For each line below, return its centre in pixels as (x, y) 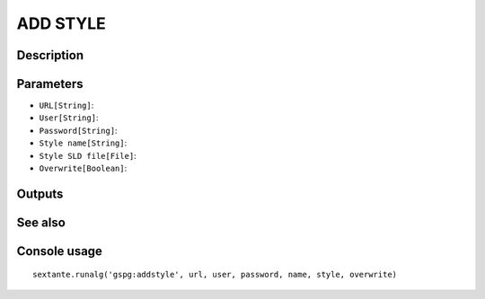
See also (41, 222)
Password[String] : (78, 130)
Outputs (40, 193)
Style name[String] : (83, 143)
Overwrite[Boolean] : (83, 168)
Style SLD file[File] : (88, 155)
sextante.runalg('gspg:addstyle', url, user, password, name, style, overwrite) (215, 275)
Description (50, 55)
